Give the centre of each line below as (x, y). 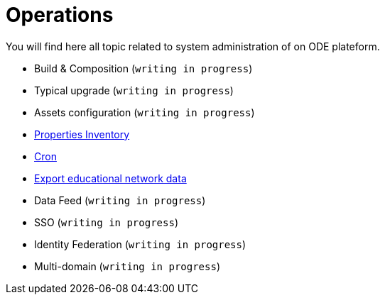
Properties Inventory (82, 134)
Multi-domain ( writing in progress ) (127, 266)
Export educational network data (110, 178)
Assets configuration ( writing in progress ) (145, 112)
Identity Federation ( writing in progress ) (140, 244)
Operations (60, 15)
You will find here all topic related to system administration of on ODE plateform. (193, 46)
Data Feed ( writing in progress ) (120, 200)
